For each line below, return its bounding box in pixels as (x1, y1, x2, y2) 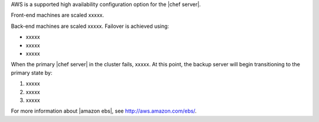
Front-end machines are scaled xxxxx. (11, 12, 105, 19)
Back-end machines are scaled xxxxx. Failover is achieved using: (11, 23, 170, 30)
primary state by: (11, 69, 53, 76)
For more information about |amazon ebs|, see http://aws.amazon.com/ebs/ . (11, 107, 197, 115)
